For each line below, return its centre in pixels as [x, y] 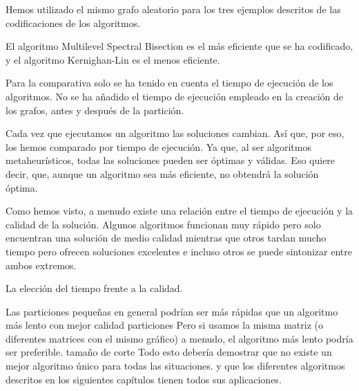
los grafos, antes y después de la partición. [95, 110]
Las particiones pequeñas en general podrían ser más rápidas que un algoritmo [172, 311]
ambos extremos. [41, 265]
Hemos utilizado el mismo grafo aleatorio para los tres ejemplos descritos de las [173, 9]
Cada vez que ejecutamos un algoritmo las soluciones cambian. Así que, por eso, [175, 133]
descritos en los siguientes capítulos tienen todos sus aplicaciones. [144, 379]
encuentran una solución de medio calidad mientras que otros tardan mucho [166, 238]
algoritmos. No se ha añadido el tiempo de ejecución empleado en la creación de [175, 96]
